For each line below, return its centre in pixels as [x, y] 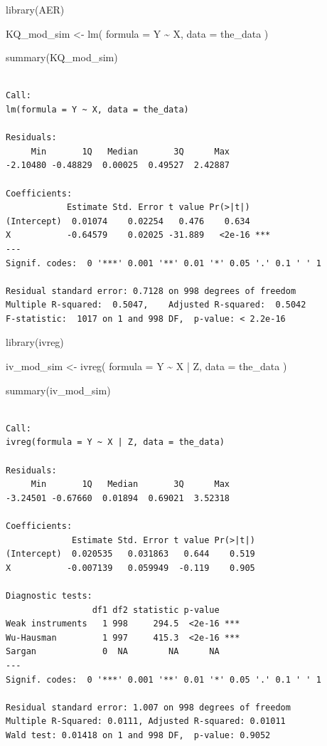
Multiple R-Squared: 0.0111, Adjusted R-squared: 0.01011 [146, 721]
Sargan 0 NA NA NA [113, 652]
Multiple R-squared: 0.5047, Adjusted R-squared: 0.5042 [156, 305]
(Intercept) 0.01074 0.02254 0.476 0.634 [128, 221]
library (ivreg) [35, 342]
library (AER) [35, 9]
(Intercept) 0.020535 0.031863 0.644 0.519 [130, 554]
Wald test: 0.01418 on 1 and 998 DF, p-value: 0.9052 [138, 735]
